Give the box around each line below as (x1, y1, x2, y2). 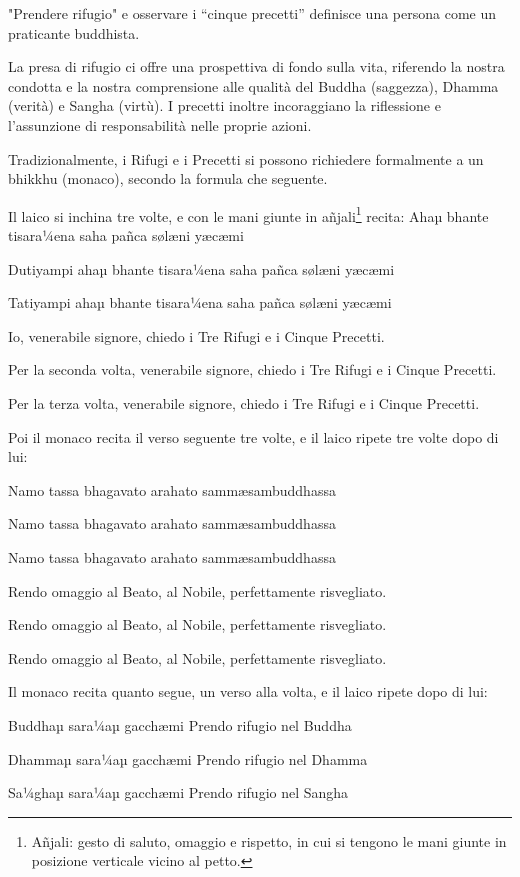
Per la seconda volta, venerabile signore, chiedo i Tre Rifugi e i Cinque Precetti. (8, 359, 497, 380)
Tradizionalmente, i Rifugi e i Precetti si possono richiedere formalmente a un (8, 148, 484, 169)
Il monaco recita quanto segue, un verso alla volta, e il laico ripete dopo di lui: (8, 681, 488, 702)
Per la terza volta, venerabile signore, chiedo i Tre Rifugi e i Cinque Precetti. (8, 392, 480, 413)
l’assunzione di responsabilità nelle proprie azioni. (8, 114, 312, 135)
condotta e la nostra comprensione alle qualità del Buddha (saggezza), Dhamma (8, 75, 499, 96)
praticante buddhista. (8, 22, 140, 43)
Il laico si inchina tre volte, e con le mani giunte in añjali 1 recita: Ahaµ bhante (8, 202, 489, 226)
